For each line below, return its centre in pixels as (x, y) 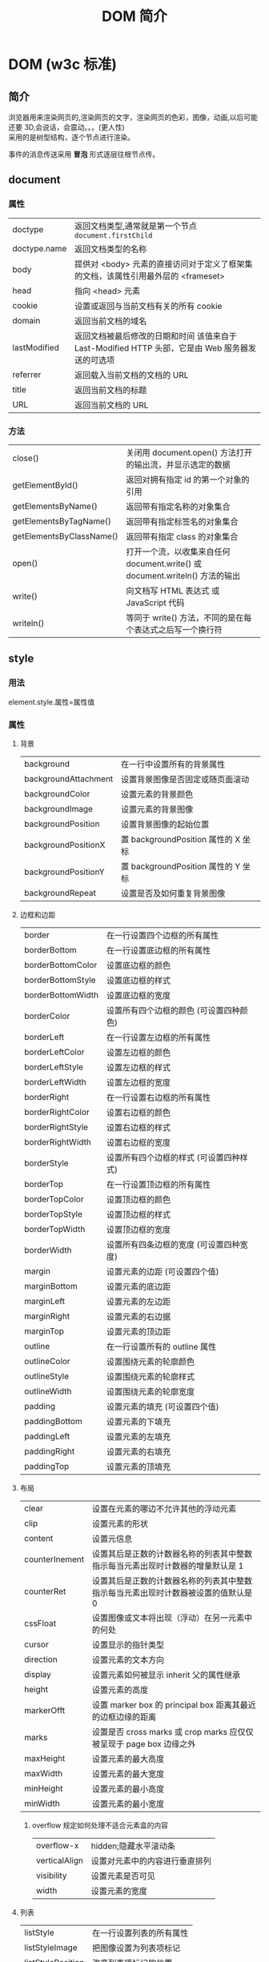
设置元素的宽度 (119, 1891)
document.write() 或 (164, 564)
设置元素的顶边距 (138, 1331)
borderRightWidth (58, 1141)
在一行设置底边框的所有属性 (158, 950)
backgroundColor (57, 793)
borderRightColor (56, 1112)
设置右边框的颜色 (138, 1112)
